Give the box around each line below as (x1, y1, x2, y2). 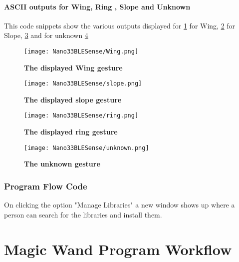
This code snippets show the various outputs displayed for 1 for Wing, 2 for (4, 20, 236, 30)
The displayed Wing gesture (24, 62, 123, 72)
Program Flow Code (4, 179, 87, 192)
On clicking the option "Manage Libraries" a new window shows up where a (4, 199, 235, 210)
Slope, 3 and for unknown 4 (4, 30, 88, 40)
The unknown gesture (24, 158, 100, 169)
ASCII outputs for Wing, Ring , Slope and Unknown (4, 1, 191, 11)
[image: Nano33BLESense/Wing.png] (24, 47, 139, 55)
